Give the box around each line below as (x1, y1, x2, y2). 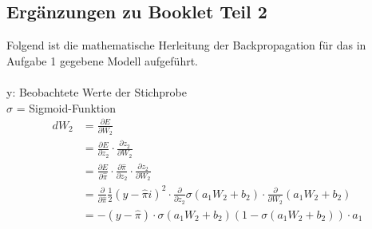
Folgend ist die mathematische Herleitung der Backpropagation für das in (6, 37, 366, 53)
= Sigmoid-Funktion (16, 99, 116, 116)
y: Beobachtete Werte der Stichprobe (6, 83, 187, 100)
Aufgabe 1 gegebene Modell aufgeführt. (6, 52, 199, 69)
